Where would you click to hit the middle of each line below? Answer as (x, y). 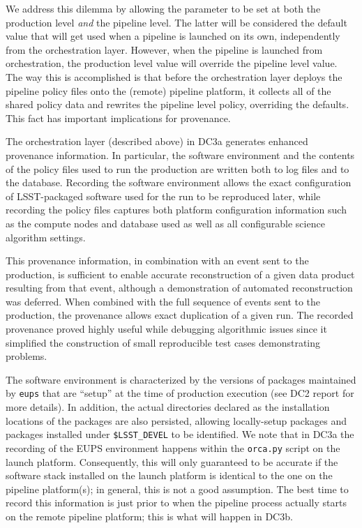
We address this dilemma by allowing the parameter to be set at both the (163, 8)
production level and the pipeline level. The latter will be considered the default (176, 22)
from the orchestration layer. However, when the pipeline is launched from (164, 49)
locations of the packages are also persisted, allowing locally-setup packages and (176, 420)
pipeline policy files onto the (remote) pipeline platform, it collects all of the (168, 90)
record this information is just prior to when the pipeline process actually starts (176, 503)
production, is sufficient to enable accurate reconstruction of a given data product (180, 274)
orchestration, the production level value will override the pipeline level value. (172, 63)
